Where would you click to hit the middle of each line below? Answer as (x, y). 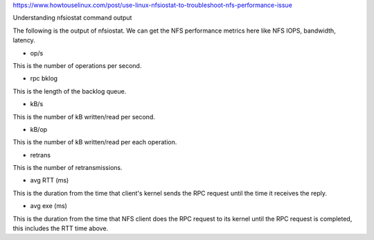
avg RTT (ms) (50, 180)
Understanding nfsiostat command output (72, 18)
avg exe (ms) (48, 206)
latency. (24, 40)
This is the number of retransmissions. (68, 168)
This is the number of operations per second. (77, 65)
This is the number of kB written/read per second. (84, 117)
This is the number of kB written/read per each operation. (95, 142)
